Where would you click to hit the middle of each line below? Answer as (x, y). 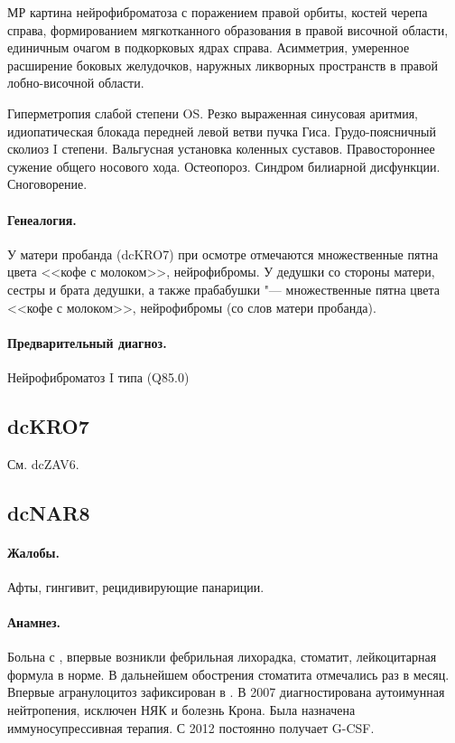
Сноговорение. (47, 184)
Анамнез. (34, 622)
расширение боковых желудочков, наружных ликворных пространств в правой (223, 65)
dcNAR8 (49, 512)
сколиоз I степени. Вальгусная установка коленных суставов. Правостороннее (221, 149)
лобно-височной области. (76, 83)
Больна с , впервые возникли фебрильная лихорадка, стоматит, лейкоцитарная (222, 657)
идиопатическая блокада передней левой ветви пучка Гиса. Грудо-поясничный (222, 131)
